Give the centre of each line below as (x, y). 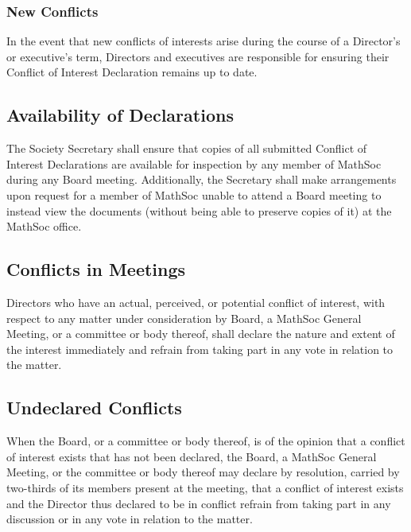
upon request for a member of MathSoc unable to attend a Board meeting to (194, 194)
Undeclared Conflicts (94, 408)
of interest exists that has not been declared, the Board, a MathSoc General (192, 456)
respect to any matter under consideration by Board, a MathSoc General (184, 318)
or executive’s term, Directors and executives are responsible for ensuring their (198, 56)
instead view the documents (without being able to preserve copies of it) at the (199, 210)
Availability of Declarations (120, 115)
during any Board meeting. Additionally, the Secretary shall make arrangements (202, 179)
